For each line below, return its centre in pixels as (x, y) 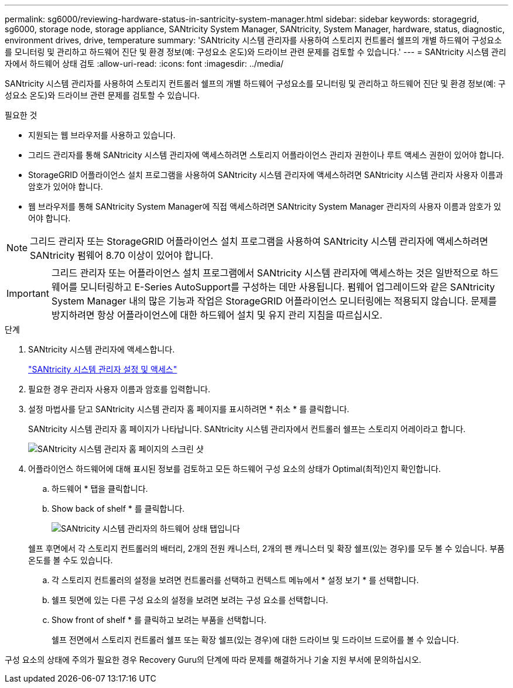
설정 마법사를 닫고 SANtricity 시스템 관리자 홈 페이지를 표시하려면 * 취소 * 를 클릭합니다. (189, 409)
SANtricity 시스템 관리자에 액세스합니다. (102, 349)
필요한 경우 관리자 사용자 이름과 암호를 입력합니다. (119, 389)
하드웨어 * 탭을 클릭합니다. (100, 489)
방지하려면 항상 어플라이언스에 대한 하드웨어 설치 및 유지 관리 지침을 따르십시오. (217, 315)
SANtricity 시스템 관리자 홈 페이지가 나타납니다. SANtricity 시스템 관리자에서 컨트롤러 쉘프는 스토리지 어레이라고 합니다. (247, 429)
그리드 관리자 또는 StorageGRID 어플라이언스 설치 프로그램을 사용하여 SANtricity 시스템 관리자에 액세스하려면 (259, 241)
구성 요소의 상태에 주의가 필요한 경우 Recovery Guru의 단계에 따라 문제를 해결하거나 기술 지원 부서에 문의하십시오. (213, 660)
